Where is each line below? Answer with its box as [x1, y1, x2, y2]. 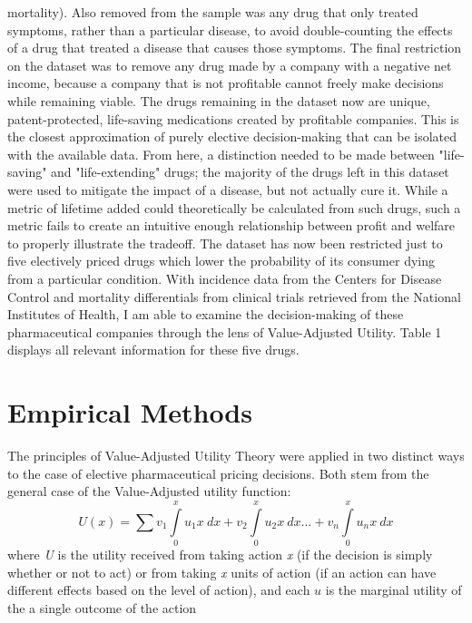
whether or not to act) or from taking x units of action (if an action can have [7, 562, 437, 581]
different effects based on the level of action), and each [7, 580, 310, 599]
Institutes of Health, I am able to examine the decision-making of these [7, 305, 404, 324]
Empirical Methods [7, 394, 252, 431]
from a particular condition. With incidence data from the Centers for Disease [7, 268, 442, 287]
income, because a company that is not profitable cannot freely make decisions [7, 73, 444, 92]
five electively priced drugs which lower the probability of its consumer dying [7, 251, 435, 270]
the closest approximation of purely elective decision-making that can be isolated [7, 127, 457, 146]
